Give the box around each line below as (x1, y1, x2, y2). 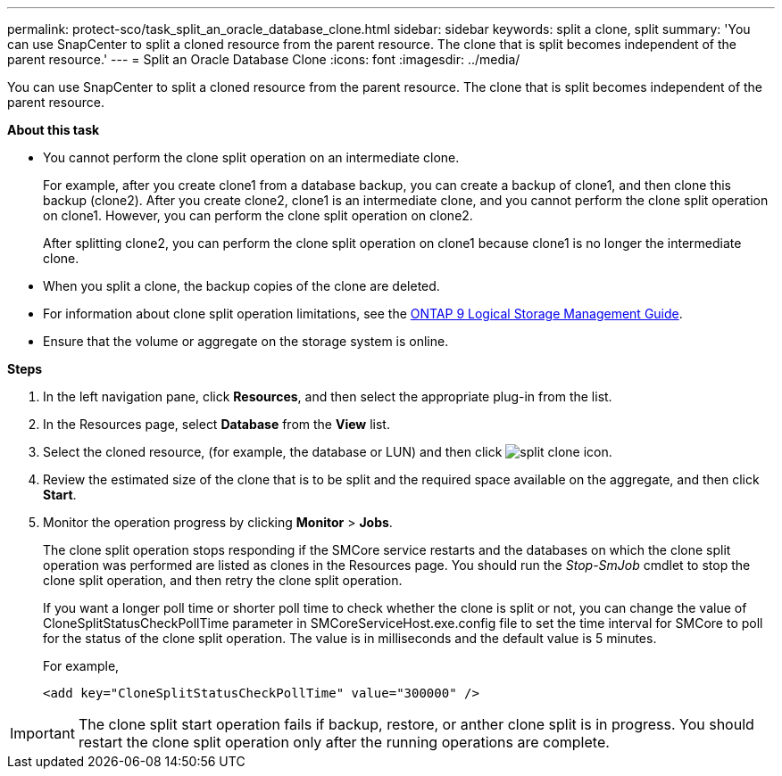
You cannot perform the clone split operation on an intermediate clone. (43, 150, 460, 165)
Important (10, 724, 75, 742)
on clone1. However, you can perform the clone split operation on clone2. (43, 208, 473, 223)
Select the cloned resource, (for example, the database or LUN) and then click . (43, 444, 612, 459)
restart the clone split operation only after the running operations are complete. (78, 733, 610, 751)
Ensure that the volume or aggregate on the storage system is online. (43, 334, 449, 349)
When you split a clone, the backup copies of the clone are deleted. (43, 278, 440, 293)
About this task (7, 122, 100, 137)
